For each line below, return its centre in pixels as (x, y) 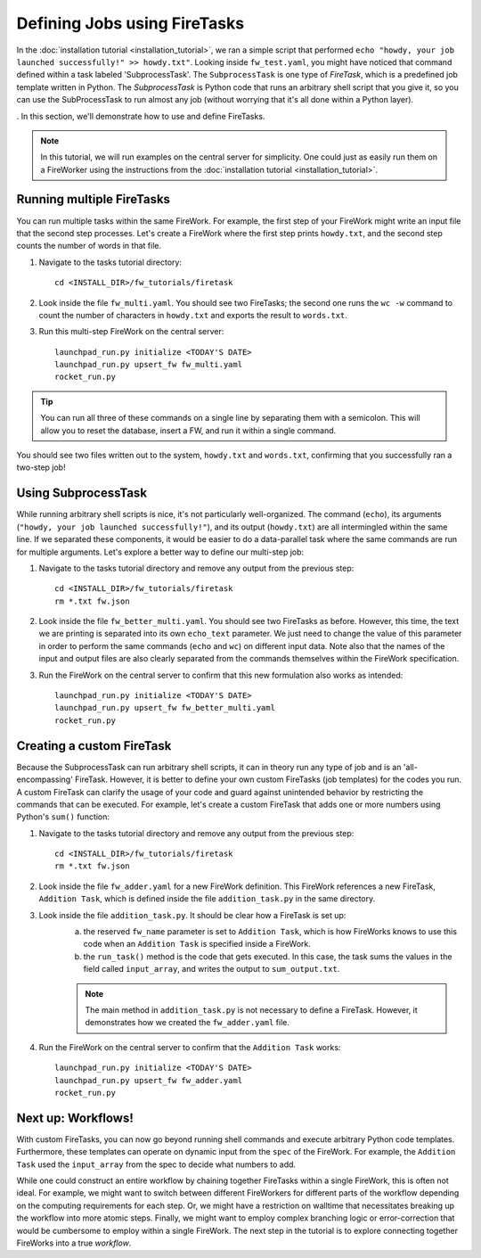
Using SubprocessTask (82, 493)
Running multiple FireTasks (94, 199)
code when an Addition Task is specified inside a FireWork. (197, 944)
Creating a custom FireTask (94, 746)
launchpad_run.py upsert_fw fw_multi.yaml (149, 365)
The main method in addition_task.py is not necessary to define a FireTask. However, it (251, 1010)
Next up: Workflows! (75, 1118)
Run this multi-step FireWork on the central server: (131, 332)
